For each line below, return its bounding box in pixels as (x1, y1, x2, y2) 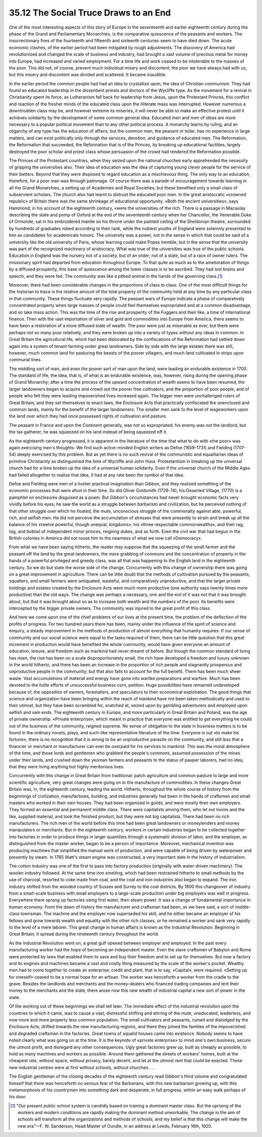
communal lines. (9, 357, 42, 363)
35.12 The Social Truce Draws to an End (9, 7, 171, 18)
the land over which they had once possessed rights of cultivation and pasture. (9, 413, 167, 419)
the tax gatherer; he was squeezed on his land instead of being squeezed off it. (9, 429, 167, 435)
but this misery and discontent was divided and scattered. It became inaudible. (9, 72, 167, 78)
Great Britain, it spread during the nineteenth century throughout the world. (9, 931, 160, 937)
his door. (9, 1094, 27, 1100)
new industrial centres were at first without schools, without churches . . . (9, 1064, 156, 1070)
